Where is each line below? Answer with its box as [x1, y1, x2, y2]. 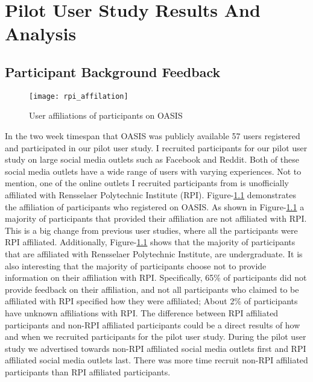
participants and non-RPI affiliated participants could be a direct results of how [5, 318, 300, 331]
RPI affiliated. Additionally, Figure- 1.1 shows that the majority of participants [5, 236, 296, 248]
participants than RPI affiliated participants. [5, 365, 171, 378]
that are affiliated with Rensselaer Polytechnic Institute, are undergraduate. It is [5, 247, 303, 260]
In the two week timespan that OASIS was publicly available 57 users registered [5, 130, 300, 142]
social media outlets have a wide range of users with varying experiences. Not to [5, 164, 302, 177]
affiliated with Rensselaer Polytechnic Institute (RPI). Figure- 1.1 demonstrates [5, 188, 296, 201]
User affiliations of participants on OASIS [29, 109, 183, 122]
